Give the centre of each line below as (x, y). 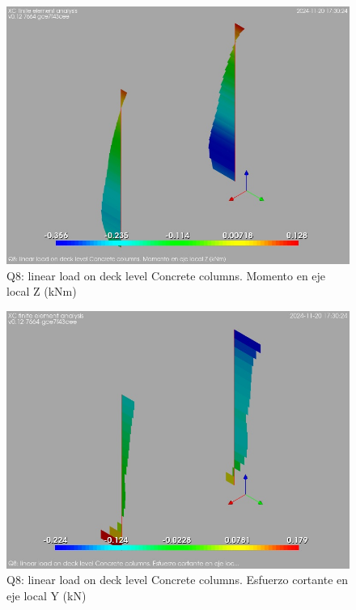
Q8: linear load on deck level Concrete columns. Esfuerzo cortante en (178, 580)
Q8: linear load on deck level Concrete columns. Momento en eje (166, 275)
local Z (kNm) (42, 291)
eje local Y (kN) (47, 595)
